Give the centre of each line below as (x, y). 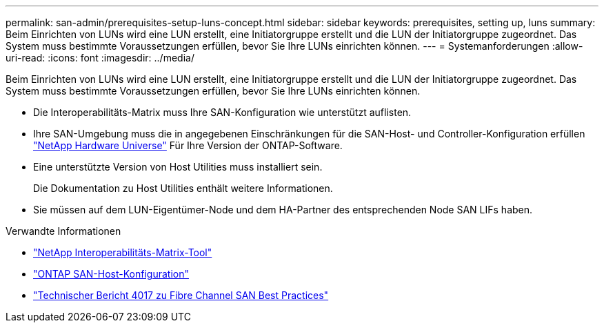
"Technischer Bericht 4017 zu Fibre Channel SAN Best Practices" (181, 295)
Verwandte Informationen (63, 231)
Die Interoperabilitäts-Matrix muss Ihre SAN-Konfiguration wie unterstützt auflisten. (222, 112)
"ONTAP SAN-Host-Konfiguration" (111, 274)
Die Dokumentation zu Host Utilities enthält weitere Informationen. (183, 188)
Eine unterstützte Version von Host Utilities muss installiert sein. (178, 167)
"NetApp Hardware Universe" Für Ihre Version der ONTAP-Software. (188, 145)
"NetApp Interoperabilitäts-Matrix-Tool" (123, 252)
